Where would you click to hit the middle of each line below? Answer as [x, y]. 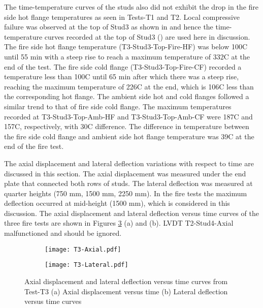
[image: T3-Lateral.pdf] [87, 265]
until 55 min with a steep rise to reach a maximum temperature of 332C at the [127, 56]
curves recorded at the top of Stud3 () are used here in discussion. [147, 36]
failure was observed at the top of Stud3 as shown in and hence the [109, 27]
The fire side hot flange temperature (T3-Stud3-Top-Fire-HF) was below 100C [126, 47]
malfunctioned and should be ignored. [63, 233]
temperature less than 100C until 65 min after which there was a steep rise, [122, 76]
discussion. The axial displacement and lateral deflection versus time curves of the [131, 213]
